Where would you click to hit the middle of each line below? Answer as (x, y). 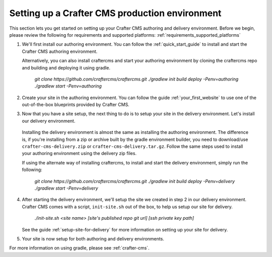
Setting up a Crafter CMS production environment (115, 13)
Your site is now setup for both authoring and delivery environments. (93, 238)
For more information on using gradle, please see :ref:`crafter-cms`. (79, 248)
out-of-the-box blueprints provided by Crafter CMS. (76, 105)
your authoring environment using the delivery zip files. (79, 153)
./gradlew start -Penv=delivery (66, 188)
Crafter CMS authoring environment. (60, 51)
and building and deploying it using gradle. (66, 67)
